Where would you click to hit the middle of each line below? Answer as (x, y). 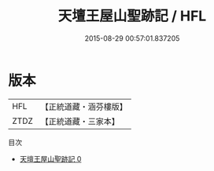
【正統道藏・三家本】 (80, 121)
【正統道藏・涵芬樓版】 (84, 107)
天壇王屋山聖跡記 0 (50, 158)
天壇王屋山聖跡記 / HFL (132, 16)
